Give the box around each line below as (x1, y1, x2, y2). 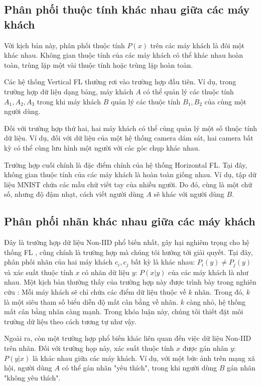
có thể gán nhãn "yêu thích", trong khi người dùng (62, 362, 217, 373)
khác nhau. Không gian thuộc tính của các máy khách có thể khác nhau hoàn (4, 50, 243, 60)
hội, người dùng (4, 362, 52, 373)
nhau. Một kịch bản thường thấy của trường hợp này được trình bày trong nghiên (4, 277, 256, 287)
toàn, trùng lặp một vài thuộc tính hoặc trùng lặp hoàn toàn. (4, 59, 193, 70)
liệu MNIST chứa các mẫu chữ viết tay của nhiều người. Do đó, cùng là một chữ (4, 179, 252, 189)
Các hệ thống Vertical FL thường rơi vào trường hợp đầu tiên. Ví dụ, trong (4, 76, 236, 87)
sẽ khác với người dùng (154, 189, 224, 199)
